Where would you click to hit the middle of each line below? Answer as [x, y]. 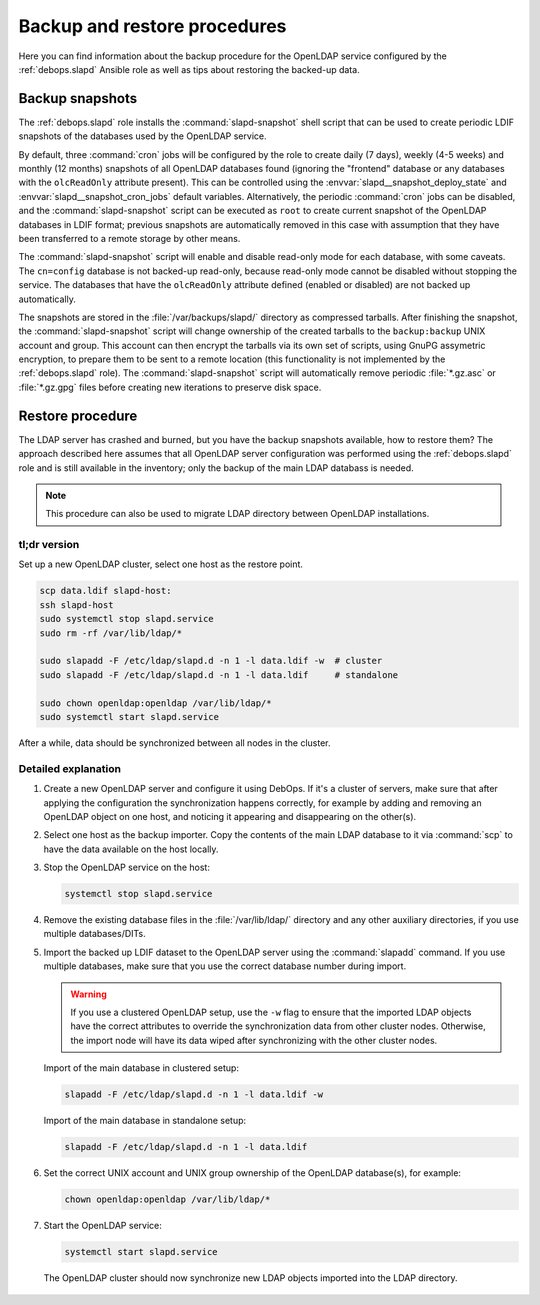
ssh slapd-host [76, 604]
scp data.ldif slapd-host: [105, 591]
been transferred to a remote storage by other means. [129, 238]
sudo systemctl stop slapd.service [126, 619]
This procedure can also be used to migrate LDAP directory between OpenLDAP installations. [237, 514]
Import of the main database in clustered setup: [141, 1068]
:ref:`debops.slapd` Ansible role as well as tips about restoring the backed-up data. [189, 69]
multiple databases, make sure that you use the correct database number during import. [225, 966]
